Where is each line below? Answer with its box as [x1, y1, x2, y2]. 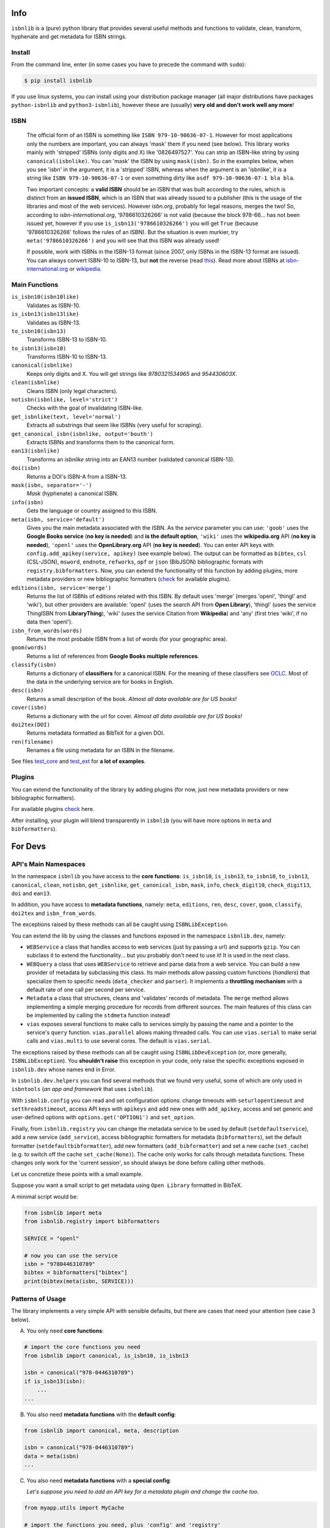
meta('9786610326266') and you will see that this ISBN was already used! [26, 237, 220, 244]
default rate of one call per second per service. [26, 986, 145, 993]
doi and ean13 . [11, 890, 52, 897]
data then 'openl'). [26, 618, 73, 626]
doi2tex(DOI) [11, 721, 51, 728]
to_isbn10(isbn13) [11, 328, 67, 334]
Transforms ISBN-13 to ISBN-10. [26, 336, 108, 343]
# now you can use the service [24, 1252, 119, 1259]
